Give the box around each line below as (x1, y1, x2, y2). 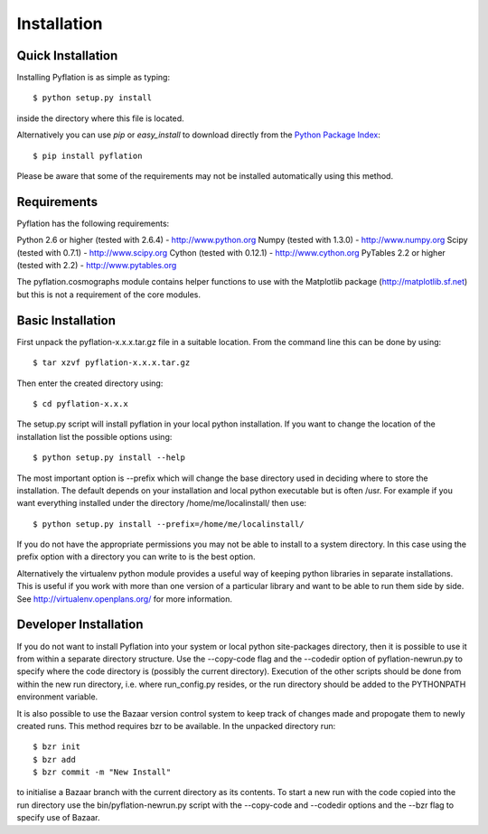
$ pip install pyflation (33, 150, 143, 161)
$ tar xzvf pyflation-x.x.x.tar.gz (33, 358, 191, 368)
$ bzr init (33, 742, 81, 752)
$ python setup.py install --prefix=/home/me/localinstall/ (33, 519, 305, 529)
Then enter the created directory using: (16, 378, 164, 389)
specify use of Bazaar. (16, 812, 100, 823)
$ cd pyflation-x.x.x (33, 398, 128, 408)
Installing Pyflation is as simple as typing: (16, 72, 171, 83)
